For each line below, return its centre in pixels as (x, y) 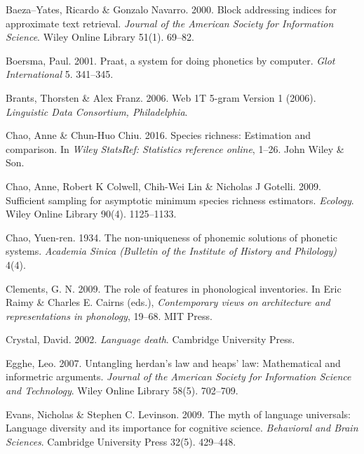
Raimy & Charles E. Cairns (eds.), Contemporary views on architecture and (168, 302)
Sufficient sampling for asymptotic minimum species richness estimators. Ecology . (180, 200)
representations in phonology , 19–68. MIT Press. (109, 315)
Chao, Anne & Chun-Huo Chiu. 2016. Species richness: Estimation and (158, 135)
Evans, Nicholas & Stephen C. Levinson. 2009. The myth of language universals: (178, 414)
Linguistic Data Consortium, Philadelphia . (97, 111)
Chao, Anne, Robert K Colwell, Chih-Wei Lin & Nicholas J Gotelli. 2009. (163, 186)
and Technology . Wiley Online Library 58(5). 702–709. (122, 390)
